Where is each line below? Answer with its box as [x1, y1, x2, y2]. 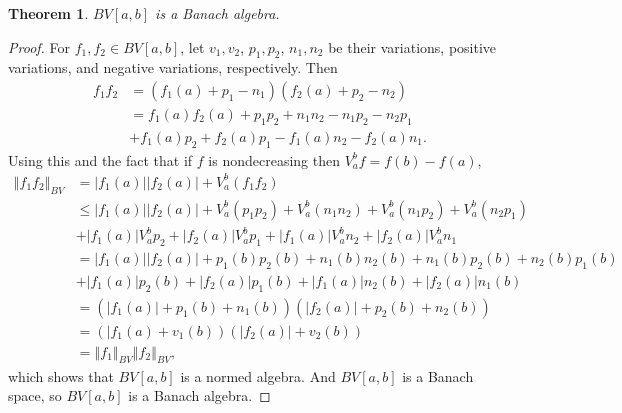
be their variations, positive [328, 36, 497, 57]
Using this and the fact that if [8, 149, 193, 170]
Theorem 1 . [8, 3, 89, 23]
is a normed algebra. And [180, 365, 336, 386]
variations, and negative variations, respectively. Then [8, 57, 338, 78]
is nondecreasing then [208, 149, 340, 170]
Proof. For [8, 36, 71, 57]
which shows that [8, 365, 114, 386]
